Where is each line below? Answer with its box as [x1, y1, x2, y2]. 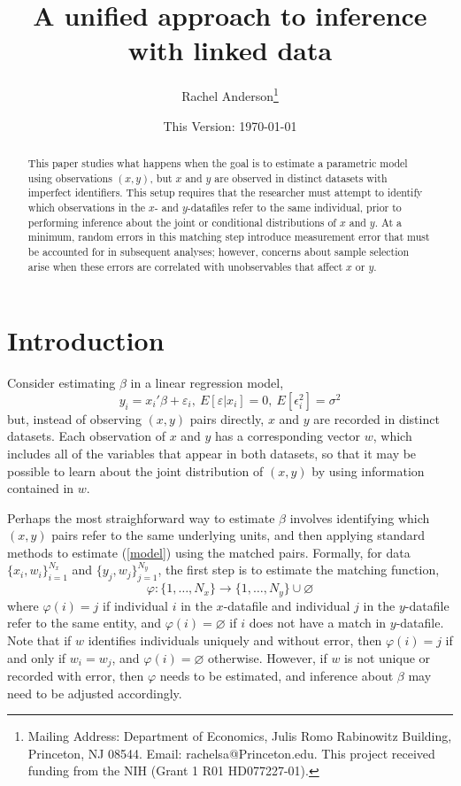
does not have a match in [249, 613, 387, 632]
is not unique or [344, 648, 431, 667]
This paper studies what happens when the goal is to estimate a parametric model [27, 155, 408, 170]
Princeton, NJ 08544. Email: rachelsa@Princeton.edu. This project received [27, 744, 435, 762]
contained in [7, 479, 74, 497]
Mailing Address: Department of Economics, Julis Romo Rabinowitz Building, [27, 727, 452, 745]
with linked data [127, 32, 333, 68]
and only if [7, 648, 66, 667]
